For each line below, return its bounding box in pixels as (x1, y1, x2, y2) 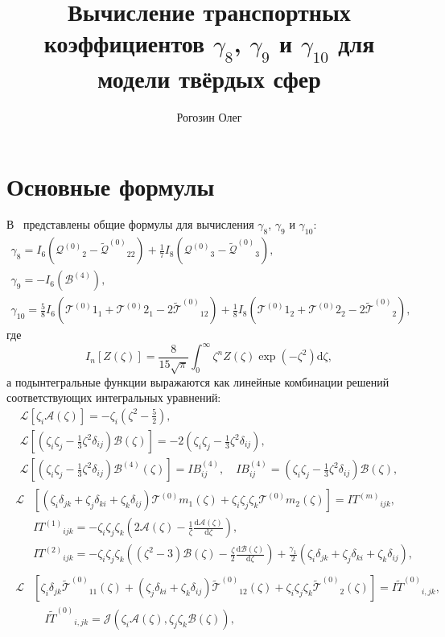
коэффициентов (43, 27, 205, 60)
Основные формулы (6, 169, 215, 202)
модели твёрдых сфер (97, 61, 321, 94)
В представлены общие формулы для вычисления (6, 216, 254, 233)
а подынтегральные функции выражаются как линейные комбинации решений (6, 373, 389, 390)
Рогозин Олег (176, 108, 242, 125)
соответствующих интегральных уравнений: (6, 389, 221, 406)
